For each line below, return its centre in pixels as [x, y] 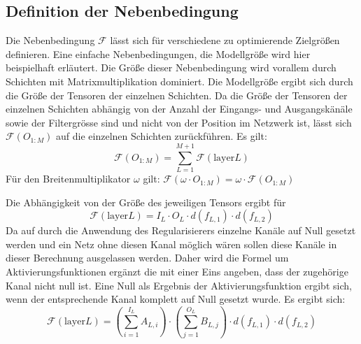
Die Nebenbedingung [50, 40]
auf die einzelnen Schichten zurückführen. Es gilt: [162, 136]
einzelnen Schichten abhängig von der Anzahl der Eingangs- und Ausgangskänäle [179, 109]
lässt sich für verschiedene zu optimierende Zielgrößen [225, 40]
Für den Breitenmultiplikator [68, 179]
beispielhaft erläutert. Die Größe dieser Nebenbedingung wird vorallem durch [171, 67]
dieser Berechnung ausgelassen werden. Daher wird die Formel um [147, 258]
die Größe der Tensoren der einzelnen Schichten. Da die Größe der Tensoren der [177, 95]
